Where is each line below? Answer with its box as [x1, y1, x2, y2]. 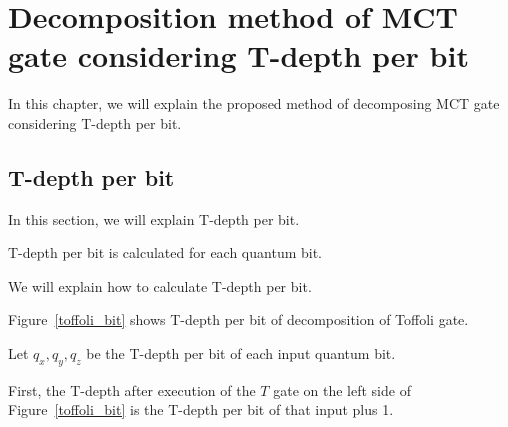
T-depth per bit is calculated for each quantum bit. [8, 242, 323, 263]
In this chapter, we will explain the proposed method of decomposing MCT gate [8, 93, 500, 114]
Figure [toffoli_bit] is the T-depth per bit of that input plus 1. [8, 399, 394, 420]
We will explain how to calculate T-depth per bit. [8, 275, 312, 296]
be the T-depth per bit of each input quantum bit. [86, 343, 396, 364]
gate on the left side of [273, 379, 411, 400]
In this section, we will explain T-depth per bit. [8, 208, 300, 229]
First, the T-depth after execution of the [8, 379, 256, 400]
